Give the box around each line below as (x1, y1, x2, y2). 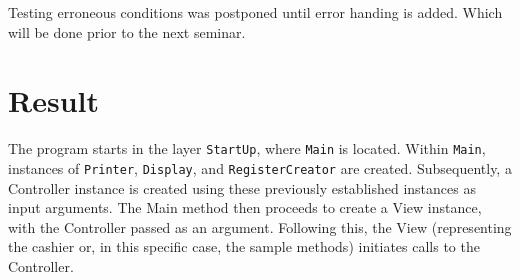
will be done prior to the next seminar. (8, 21, 246, 42)
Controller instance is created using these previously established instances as (8, 177, 476, 198)
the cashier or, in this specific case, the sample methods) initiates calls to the (8, 236, 480, 257)
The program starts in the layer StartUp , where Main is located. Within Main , (8, 138, 486, 159)
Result (8, 80, 99, 121)
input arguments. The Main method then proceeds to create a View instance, (8, 197, 482, 218)
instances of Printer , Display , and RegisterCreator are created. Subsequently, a (8, 157, 512, 178)
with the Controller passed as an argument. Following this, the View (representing (8, 216, 512, 237)
